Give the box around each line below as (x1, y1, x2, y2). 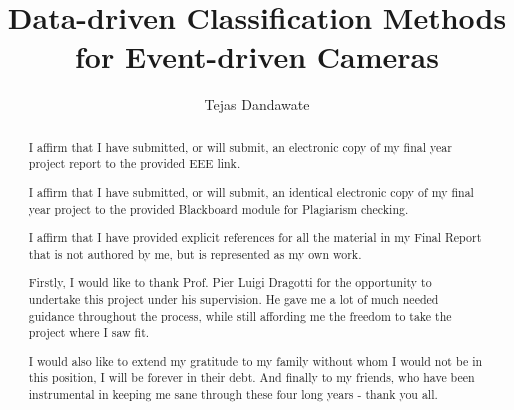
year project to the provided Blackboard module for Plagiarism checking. (28, 200, 409, 217)
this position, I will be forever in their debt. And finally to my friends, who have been (28, 369, 475, 386)
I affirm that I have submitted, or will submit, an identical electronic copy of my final (28, 183, 474, 200)
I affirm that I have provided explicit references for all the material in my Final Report (28, 229, 482, 246)
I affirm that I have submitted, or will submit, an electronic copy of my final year (28, 138, 452, 155)
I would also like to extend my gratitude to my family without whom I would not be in (28, 352, 483, 369)
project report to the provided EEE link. (28, 155, 241, 172)
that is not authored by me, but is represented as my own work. (28, 245, 362, 262)
